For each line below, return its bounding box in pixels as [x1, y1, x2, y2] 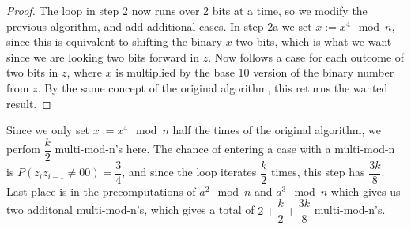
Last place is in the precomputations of [6, 182, 196, 199]
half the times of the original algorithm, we [172, 122, 381, 138]
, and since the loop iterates [122, 163, 257, 180]
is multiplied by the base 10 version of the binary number [115, 64, 394, 81]
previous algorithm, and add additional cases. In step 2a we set [6, 17, 312, 34]
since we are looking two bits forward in [6, 48, 200, 65]
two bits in [6, 64, 58, 81]
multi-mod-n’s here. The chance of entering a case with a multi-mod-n [55, 141, 395, 157]
